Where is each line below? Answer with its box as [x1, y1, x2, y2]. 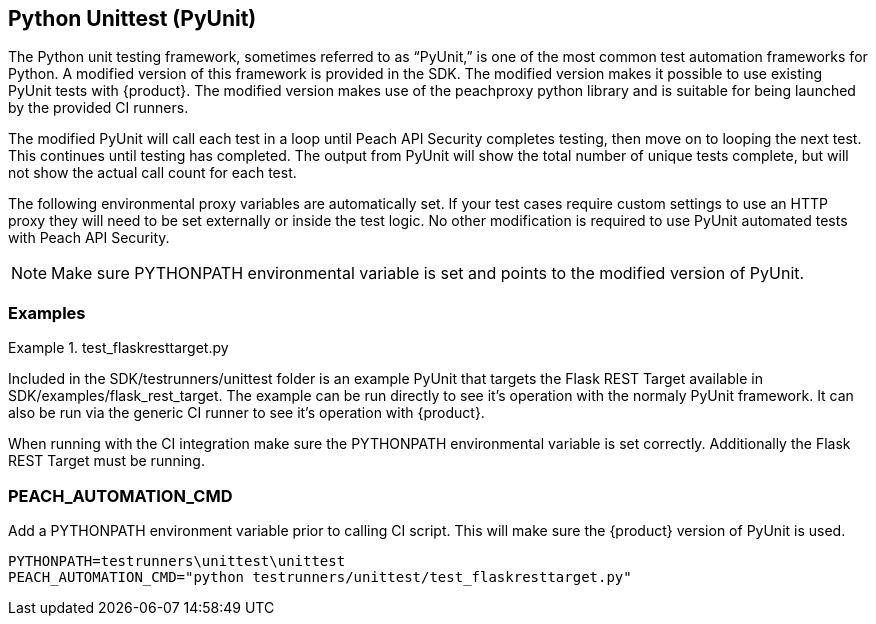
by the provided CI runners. [8, 99, 189, 117]
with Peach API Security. [8, 229, 170, 247]
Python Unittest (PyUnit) [8, 6, 257, 31]
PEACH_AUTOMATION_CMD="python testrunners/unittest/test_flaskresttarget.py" [8, 568, 632, 585]
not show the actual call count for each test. [8, 164, 297, 182]
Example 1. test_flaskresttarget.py [8, 339, 229, 357]
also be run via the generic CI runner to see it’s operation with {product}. [8, 404, 485, 422]
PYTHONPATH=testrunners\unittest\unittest [8, 552, 346, 569]
